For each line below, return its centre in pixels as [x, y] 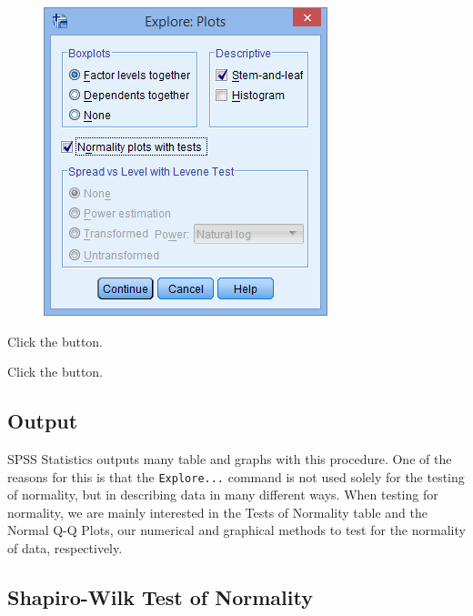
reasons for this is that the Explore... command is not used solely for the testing [236, 476]
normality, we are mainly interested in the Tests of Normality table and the [217, 512]
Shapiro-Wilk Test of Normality [160, 597]
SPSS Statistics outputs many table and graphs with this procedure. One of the [230, 458]
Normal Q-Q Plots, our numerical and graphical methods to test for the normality [236, 530]
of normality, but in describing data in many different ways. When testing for [223, 495]
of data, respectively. [65, 548]
